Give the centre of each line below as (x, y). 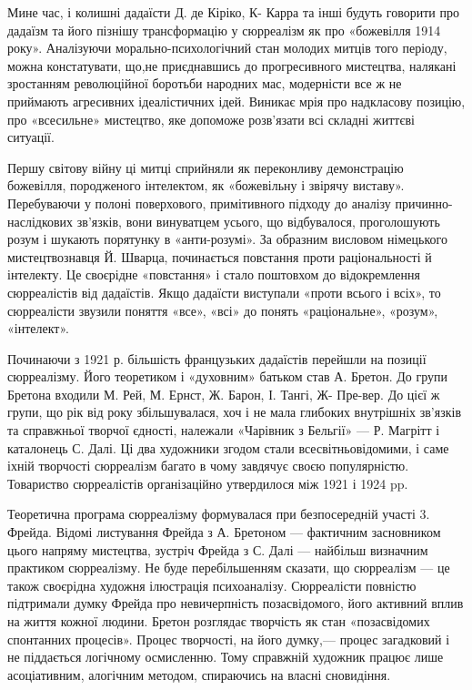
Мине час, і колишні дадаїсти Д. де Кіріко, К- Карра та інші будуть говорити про (233, 12)
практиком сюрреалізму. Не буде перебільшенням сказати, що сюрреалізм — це (229, 568)
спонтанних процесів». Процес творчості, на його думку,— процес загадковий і (229, 639)
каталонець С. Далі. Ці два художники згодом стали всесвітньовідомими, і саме (228, 447)
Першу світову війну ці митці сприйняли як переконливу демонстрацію (206, 167)
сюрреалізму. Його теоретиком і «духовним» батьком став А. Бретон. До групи (227, 376)
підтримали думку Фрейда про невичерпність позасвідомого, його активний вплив (236, 603)
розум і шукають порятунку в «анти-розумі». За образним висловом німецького (227, 239)
